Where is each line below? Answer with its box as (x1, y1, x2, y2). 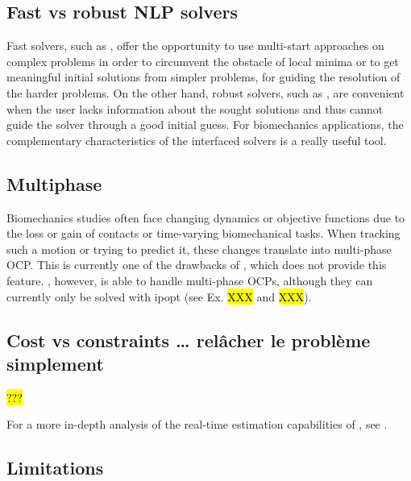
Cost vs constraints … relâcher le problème (6, 327, 371, 352)
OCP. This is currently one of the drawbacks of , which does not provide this (6, 256, 387, 273)
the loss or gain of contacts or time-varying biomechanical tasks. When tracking (6, 225, 401, 242)
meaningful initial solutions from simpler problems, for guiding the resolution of (6, 68, 401, 85)
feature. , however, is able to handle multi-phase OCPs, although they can (6, 272, 373, 288)
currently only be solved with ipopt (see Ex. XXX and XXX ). (6, 288, 312, 305)
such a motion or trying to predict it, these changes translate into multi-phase (6, 240, 392, 257)
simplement (6, 350, 104, 375)
